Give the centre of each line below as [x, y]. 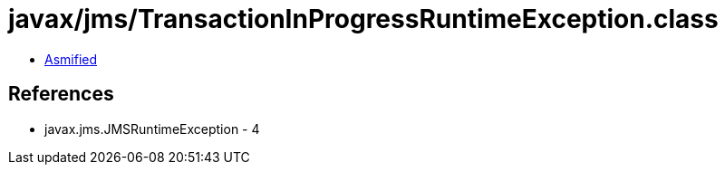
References [61, 94]
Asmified [71, 59]
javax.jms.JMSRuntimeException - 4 [152, 129]
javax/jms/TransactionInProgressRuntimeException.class [363, 19]
